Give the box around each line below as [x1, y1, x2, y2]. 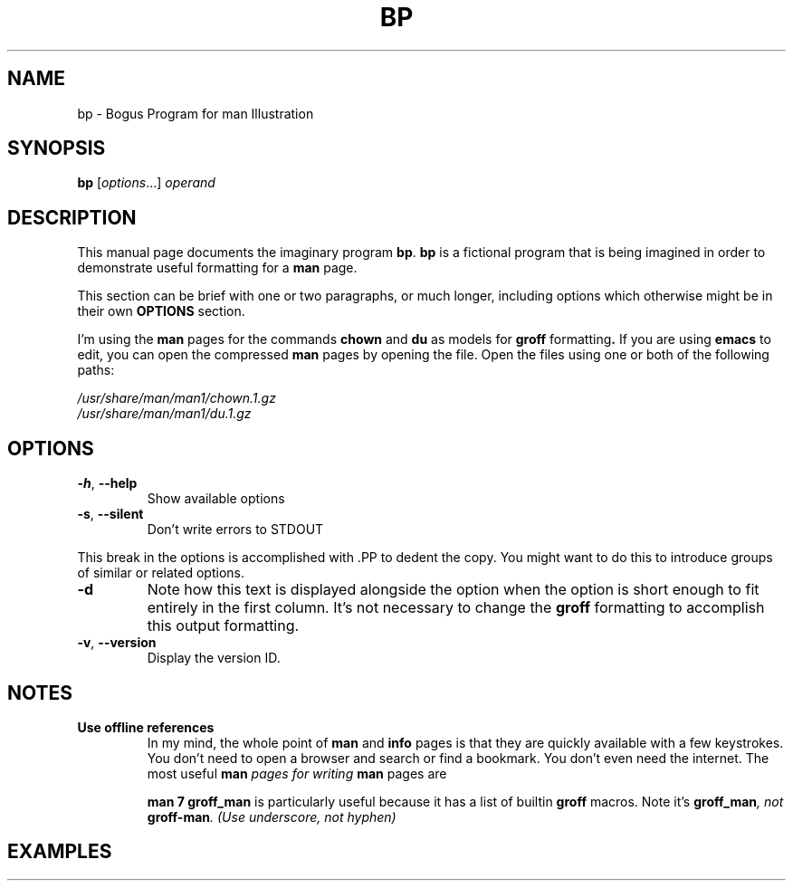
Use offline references [77, 719, 215, 735]
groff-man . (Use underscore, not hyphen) [147, 808, 396, 825]
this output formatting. [147, 616, 300, 635]
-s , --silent [77, 506, 144, 522]
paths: [77, 362, 115, 378]
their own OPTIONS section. [77, 303, 245, 320]
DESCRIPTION [7, 205, 137, 229]
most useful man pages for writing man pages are [147, 765, 447, 781]
